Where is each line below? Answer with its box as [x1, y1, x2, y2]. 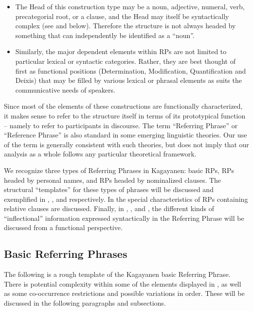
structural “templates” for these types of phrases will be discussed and [4, 184, 214, 194]
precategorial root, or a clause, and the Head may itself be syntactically [15, 11, 229, 21]
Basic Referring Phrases [4, 246, 127, 261]
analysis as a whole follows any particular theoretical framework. [4, 149, 197, 159]
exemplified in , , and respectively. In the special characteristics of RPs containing [4, 194, 248, 204]
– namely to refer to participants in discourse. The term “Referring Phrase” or [4, 120, 238, 130]
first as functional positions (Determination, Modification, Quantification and [15, 65, 246, 76]
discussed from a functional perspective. [4, 222, 123, 233]
